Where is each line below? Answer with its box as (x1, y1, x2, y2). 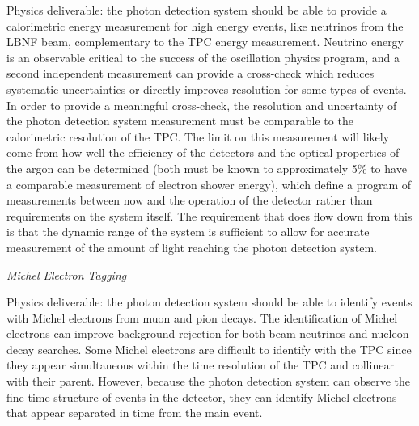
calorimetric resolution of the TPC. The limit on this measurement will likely (6, 128, 390, 145)
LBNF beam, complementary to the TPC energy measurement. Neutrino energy (6, 33, 404, 50)
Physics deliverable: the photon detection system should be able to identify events (6, 293, 413, 310)
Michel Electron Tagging (6, 266, 127, 283)
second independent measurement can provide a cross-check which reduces (6, 65, 375, 82)
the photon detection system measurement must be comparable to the (6, 112, 353, 129)
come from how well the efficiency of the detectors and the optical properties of (6, 144, 400, 161)
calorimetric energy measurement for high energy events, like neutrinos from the (6, 17, 404, 34)
